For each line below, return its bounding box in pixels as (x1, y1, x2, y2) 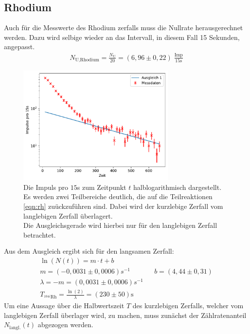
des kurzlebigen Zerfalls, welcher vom (132, 300, 244, 311)
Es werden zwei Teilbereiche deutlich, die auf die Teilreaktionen (23, 191, 213, 202)
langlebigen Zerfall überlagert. (23, 210, 113, 221)
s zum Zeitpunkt (77, 182, 126, 192)
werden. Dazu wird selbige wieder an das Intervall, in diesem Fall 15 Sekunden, (4, 32, 240, 42)
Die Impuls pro (23, 182, 69, 192)
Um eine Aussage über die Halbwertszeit (4, 300, 125, 311)
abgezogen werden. (37, 319, 93, 330)
